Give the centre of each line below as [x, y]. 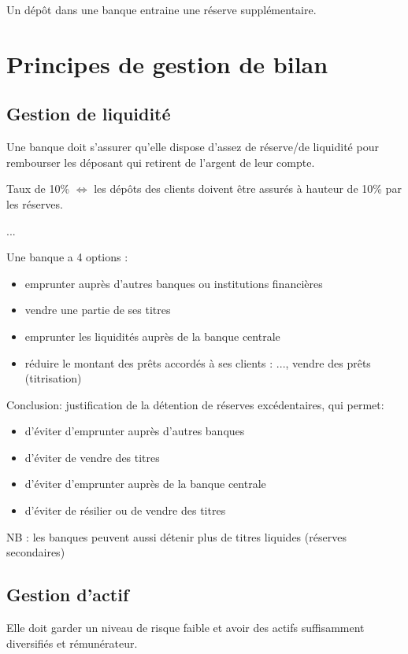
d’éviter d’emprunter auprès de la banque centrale [145, 484]
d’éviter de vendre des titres [92, 457]
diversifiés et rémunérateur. [72, 643]
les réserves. [35, 203]
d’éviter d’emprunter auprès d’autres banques [135, 431]
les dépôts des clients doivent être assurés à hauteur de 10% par [248, 188]
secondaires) [36, 552]
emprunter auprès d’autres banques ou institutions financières [174, 283]
